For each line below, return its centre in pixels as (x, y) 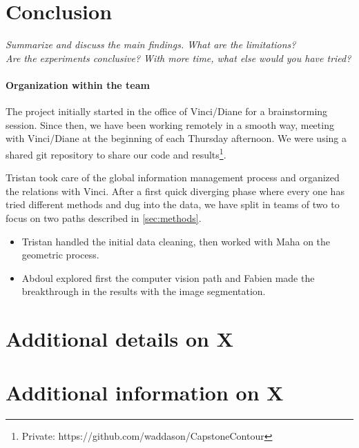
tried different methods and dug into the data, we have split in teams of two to (173, 204)
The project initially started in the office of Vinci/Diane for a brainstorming (167, 111)
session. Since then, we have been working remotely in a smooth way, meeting (170, 124)
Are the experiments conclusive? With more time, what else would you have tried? (178, 58)
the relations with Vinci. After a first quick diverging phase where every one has (175, 191)
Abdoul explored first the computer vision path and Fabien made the (168, 277)
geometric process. (60, 255)
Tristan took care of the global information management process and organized (173, 177)
